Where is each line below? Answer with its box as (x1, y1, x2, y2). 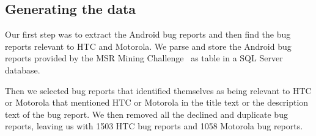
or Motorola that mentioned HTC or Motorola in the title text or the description (5, 96, 309, 109)
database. (5, 63, 40, 76)
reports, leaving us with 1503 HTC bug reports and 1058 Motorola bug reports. (5, 120, 303, 132)
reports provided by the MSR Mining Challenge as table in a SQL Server (5, 52, 283, 64)
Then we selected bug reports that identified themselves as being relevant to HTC (5, 84, 312, 97)
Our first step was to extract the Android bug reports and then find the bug (5, 28, 291, 41)
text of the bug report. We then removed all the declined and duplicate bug (5, 107, 288, 120)
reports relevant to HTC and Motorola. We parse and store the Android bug (5, 39, 292, 52)
